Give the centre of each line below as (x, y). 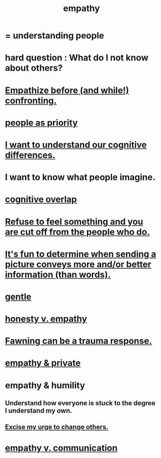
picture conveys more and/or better (78, 264)
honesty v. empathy (46, 319)
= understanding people (55, 36)
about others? (34, 68)
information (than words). (58, 275)
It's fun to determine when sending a (81, 254)
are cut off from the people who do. (78, 232)
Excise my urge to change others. (57, 427)
